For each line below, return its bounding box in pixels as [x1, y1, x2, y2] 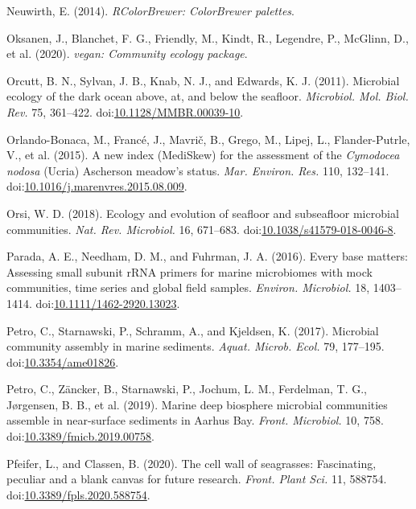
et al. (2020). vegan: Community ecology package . [6, 45, 248, 62]
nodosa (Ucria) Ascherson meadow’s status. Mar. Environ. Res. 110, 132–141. [6, 162, 389, 179]
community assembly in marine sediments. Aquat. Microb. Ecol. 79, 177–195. [6, 338, 385, 355]
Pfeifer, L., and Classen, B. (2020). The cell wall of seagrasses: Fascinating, [6, 454, 377, 471]
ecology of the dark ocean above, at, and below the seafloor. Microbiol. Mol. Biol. [6, 88, 409, 105]
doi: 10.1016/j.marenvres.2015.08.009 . [6, 178, 187, 195]
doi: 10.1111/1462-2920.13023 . [35, 294, 180, 311]
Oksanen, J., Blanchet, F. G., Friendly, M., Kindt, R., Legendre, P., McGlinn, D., [6, 29, 409, 46]
